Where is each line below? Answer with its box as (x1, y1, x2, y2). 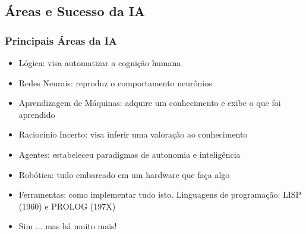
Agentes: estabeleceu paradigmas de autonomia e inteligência (18, 148, 241, 160)
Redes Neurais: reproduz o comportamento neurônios (18, 76, 212, 89)
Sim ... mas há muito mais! (18, 220, 117, 232)
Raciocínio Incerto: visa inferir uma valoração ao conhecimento (18, 128, 248, 141)
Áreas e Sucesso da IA (5, 2, 146, 20)
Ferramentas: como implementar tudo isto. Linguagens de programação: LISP (18, 188, 302, 201)
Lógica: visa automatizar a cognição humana (18, 57, 181, 68)
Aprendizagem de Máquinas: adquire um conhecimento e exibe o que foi (18, 96, 281, 109)
